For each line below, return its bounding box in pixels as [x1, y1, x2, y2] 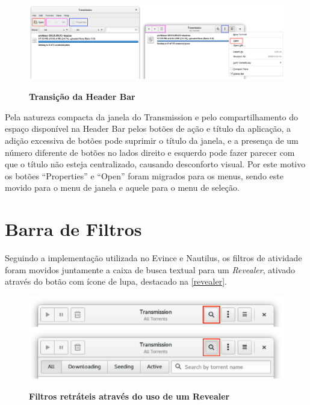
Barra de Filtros [5, 217, 142, 241]
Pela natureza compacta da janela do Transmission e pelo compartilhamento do [5, 110, 299, 123]
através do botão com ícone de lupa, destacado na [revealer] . [5, 275, 227, 288]
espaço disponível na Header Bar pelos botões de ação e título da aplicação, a [5, 122, 291, 135]
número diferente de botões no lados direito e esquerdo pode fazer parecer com [5, 146, 295, 158]
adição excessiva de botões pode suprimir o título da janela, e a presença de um [5, 134, 299, 146]
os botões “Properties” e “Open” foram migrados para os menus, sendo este [5, 169, 284, 182]
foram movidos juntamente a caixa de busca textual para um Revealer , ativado [5, 263, 295, 276]
